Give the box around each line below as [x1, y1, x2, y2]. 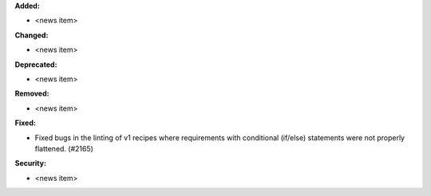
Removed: [14, 88, 49, 99]
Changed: [14, 30, 49, 40]
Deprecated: [14, 60, 57, 69]
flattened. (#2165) [34, 143, 93, 153]
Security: [14, 159, 47, 168]
